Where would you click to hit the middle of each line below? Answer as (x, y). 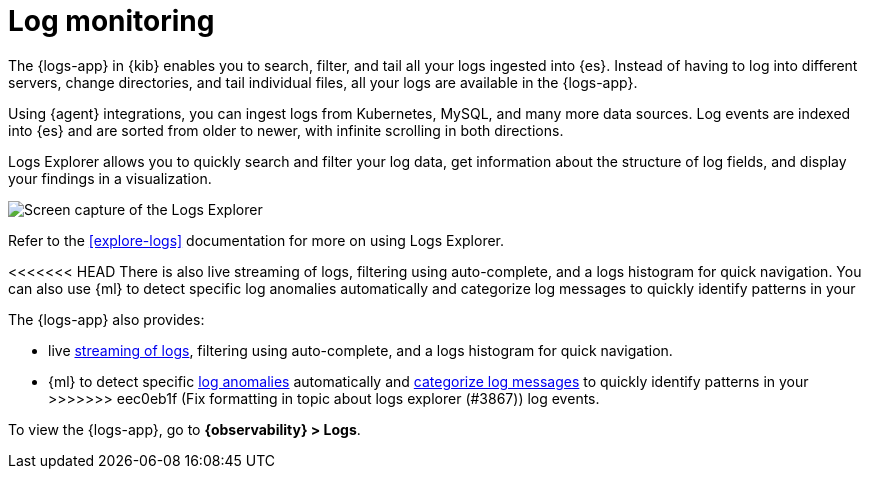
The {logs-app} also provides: (106, 319)
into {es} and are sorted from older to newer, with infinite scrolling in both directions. (286, 130)
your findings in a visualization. (110, 178)
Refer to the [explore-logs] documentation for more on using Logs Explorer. (256, 240)
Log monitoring (111, 21)
